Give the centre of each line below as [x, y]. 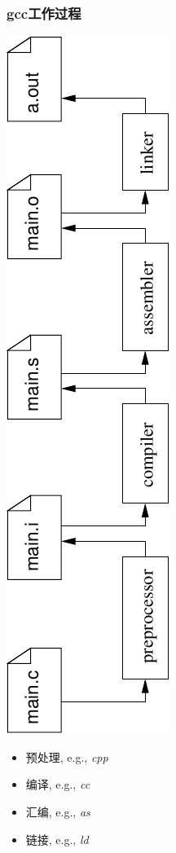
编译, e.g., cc [58, 784]
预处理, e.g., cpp [67, 756]
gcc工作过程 [44, 13]
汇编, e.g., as [58, 811]
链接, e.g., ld [57, 839]
